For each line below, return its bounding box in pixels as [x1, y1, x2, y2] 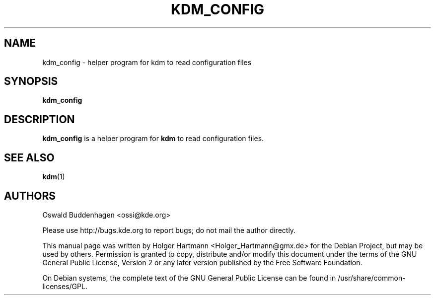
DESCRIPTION [4, 113, 75, 126]
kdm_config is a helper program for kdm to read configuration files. [42, 134, 264, 143]
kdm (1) [42, 172, 65, 181]
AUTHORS [4, 189, 56, 202]
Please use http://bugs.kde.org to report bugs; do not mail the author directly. [42, 225, 296, 234]
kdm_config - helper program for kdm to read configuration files [42, 58, 252, 67]
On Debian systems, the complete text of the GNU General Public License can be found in [42, 273, 336, 282]
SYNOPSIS [4, 75, 58, 88]
